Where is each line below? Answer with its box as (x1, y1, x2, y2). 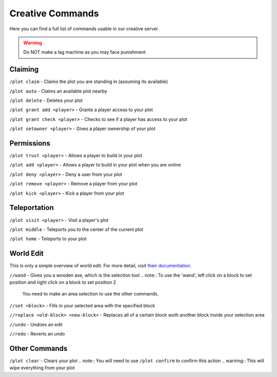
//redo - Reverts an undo (9, 330, 65, 337)
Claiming (9, 65, 39, 74)
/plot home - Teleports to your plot (9, 236, 87, 242)
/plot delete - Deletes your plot (9, 97, 83, 103)
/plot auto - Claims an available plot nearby (9, 88, 108, 94)
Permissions (9, 139, 51, 148)
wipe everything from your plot (9, 365, 75, 371)
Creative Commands (9, 8, 100, 19)
